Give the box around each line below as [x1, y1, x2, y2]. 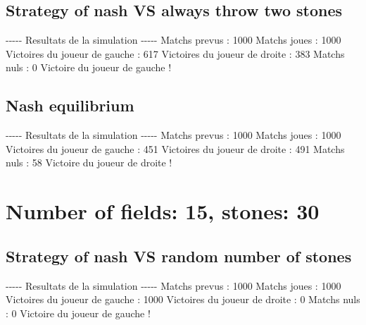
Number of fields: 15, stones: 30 [6, 197, 320, 226]
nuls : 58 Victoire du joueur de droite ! [6, 155, 172, 170]
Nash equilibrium [6, 94, 134, 116]
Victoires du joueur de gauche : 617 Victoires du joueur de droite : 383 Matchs [6, 46, 345, 61]
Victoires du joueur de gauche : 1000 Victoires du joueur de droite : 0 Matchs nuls [6, 292, 360, 307]
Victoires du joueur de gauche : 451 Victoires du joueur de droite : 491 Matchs [6, 141, 345, 156]
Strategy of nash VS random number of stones [6, 245, 352, 266]
